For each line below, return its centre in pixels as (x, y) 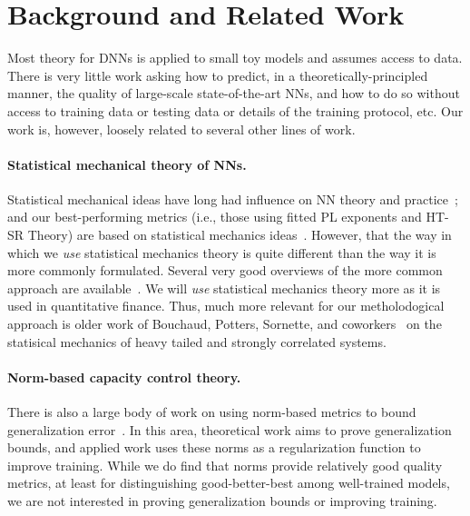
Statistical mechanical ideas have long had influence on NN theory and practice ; (233, 198)
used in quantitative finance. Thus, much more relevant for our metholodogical (226, 306)
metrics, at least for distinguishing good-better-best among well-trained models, (229, 483)
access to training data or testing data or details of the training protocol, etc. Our (235, 110)
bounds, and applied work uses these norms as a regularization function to (214, 447)
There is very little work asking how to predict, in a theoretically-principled (218, 75)
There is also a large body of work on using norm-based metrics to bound (212, 412)
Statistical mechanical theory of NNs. (127, 164)
